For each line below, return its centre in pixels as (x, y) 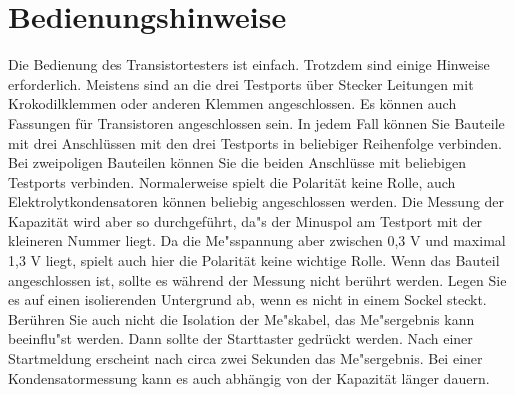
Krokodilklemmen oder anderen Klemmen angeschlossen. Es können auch (232, 103)
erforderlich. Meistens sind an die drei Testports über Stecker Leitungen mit (241, 83)
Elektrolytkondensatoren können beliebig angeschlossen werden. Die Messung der (256, 201)
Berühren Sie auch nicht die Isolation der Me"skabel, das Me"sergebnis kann (241, 318)
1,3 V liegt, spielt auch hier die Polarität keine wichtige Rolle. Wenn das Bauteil (254, 260)
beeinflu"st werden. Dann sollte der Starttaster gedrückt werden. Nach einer (240, 338)
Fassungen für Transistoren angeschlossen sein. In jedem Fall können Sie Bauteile (256, 122)
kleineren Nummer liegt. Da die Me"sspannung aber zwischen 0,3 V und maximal (257, 240)
